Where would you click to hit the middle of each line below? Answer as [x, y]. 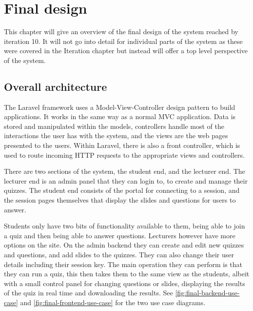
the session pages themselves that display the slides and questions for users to [120, 200]
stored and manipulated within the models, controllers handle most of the [114, 126]
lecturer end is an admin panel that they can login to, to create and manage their [126, 180]
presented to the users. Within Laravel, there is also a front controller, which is [122, 145]
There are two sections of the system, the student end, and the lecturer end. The [125, 171]
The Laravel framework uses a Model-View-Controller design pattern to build [120, 107]
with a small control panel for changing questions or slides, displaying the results [125, 283]
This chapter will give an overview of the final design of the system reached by [121, 31]
